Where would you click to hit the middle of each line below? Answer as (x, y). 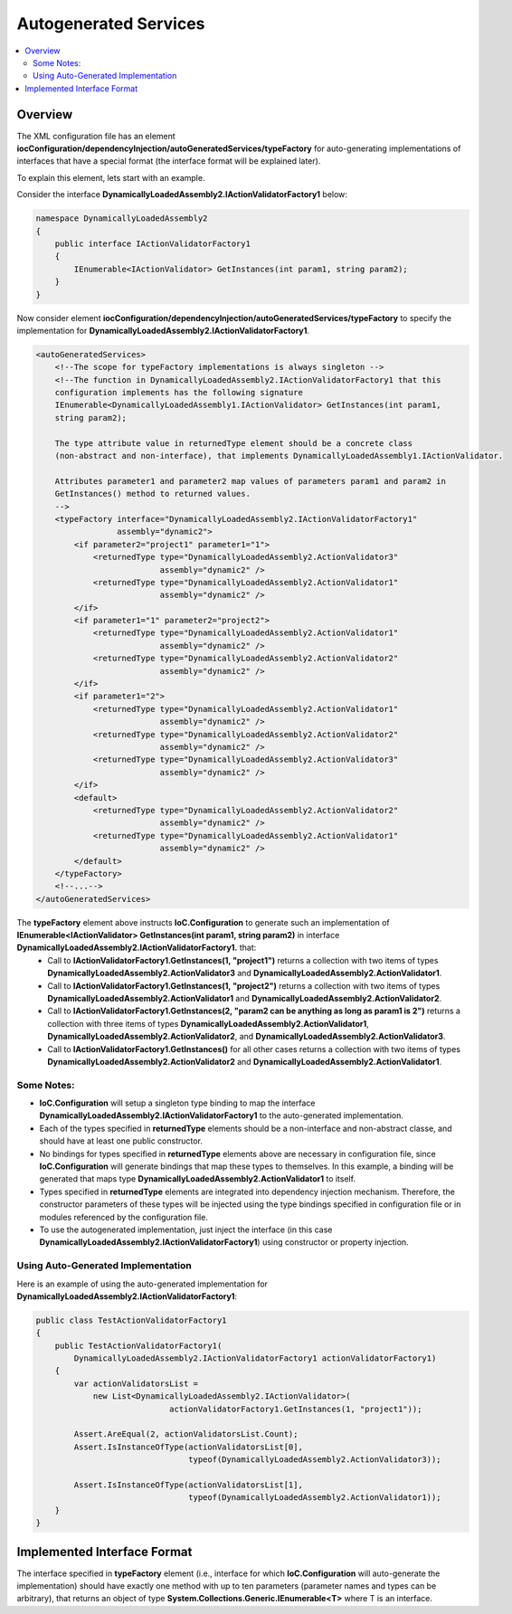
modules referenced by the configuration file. (123, 1217)
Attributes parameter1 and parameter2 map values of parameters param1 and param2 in (251, 481)
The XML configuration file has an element (96, 136)
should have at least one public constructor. (121, 1141)
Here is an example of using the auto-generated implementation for (142, 1284)
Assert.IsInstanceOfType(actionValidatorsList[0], (188, 1447)
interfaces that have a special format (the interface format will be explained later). (169, 161)
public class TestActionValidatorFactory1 (131, 1320)
